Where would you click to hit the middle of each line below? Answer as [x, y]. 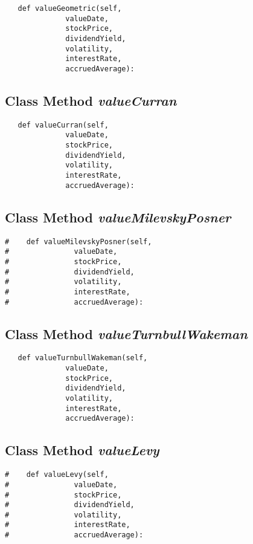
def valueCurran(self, [63, 125]
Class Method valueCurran [91, 100]
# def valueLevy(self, [57, 475]
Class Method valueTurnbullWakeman [126, 333]
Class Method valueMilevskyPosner [118, 217]
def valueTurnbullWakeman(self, [83, 358]
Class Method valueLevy [82, 450]
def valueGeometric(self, [70, 8]
